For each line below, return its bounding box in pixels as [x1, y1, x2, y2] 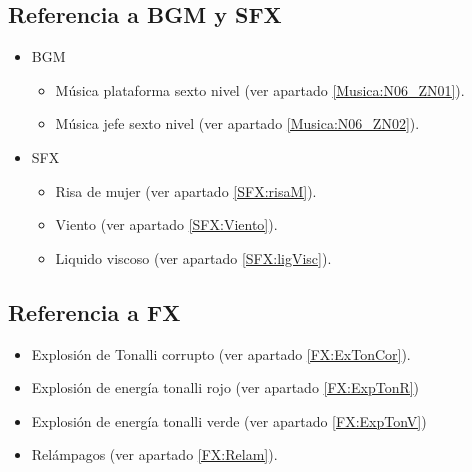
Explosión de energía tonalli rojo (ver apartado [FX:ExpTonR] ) [31, 377, 420, 398]
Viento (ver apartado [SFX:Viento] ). [55, 214, 278, 235]
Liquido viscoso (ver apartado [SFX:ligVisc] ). [55, 247, 332, 268]
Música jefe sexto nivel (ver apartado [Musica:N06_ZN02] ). [55, 113, 420, 134]
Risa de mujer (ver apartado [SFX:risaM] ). [55, 180, 317, 201]
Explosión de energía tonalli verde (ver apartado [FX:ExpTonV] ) [31, 410, 427, 431]
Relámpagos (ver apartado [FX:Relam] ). [31, 444, 278, 465]
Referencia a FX [8, 296, 181, 327]
